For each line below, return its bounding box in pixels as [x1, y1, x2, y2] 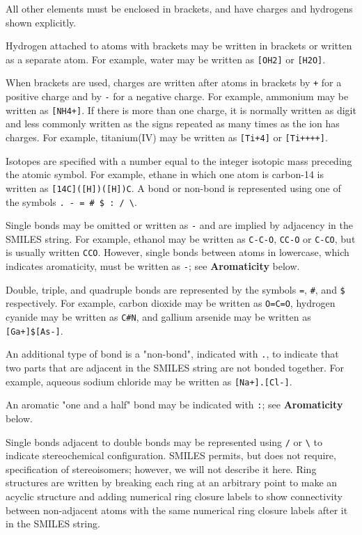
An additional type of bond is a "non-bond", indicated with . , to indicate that [6, 346, 339, 361]
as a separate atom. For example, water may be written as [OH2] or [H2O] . [6, 51, 326, 66]
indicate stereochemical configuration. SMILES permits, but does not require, [6, 448, 336, 463]
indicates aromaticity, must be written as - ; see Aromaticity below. [6, 259, 300, 273]
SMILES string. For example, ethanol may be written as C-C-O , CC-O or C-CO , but [6, 231, 356, 246]
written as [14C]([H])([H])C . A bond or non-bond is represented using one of [6, 180, 341, 195]
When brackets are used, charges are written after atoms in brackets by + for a [6, 75, 342, 90]
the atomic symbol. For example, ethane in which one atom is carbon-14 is [6, 167, 324, 182]
